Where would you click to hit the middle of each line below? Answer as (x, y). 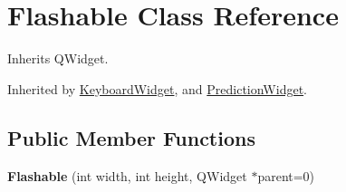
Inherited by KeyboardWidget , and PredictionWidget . (157, 88)
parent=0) (286, 175)
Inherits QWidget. (58, 58)
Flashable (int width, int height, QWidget (127, 175)
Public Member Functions (131, 137)
